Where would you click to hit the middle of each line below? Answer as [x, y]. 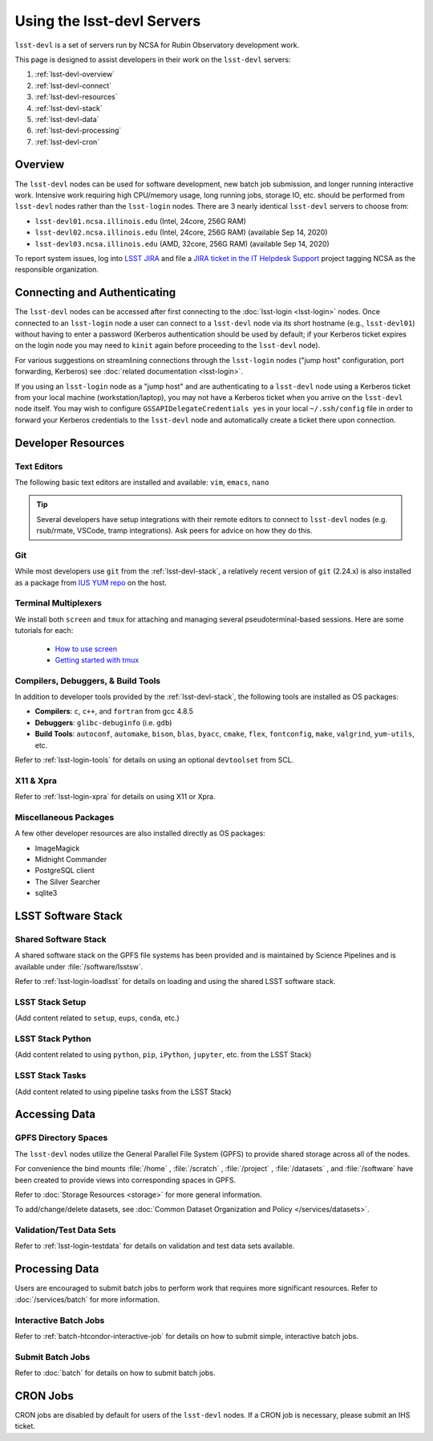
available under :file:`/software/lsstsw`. [79, 966]
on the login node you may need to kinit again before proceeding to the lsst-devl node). [168, 345]
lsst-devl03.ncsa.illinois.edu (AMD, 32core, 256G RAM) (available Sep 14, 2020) [182, 243]
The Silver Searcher [68, 882]
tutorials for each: [44, 631]
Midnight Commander [71, 859]
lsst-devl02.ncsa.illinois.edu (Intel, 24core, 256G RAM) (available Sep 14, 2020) [181, 232]
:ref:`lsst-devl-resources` [76, 97]
